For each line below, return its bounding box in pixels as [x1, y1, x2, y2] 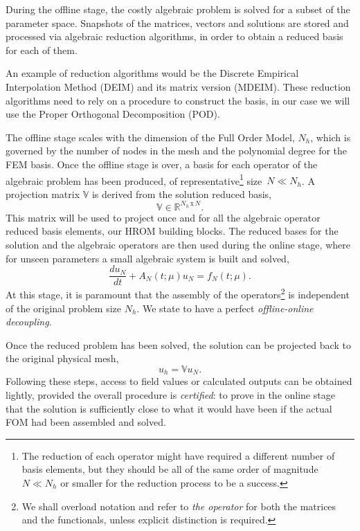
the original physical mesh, [6, 351, 119, 366]
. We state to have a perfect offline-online [136, 300, 314, 315]
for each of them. [6, 42, 78, 57]
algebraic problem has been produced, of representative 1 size [6, 171, 262, 188]
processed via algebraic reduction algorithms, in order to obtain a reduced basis [6, 29, 343, 44]
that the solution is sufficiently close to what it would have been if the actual [6, 401, 332, 415]
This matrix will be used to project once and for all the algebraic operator [6, 210, 321, 224]
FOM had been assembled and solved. [6, 415, 166, 429]
